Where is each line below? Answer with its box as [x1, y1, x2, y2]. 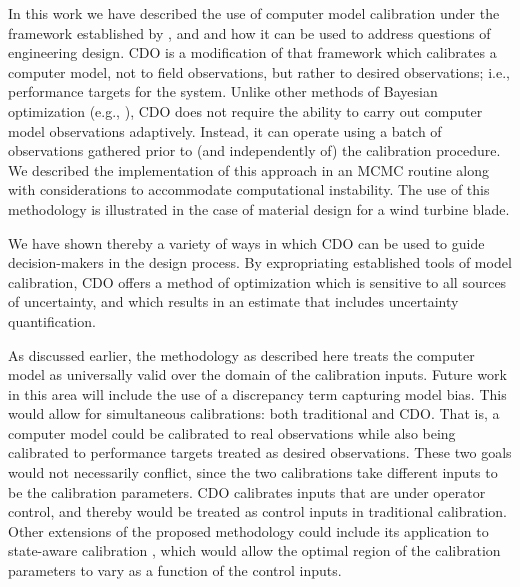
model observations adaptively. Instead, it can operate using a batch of [8, 120, 442, 141]
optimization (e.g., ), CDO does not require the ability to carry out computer [8, 100, 483, 121]
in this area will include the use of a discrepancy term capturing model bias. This [8, 383, 507, 404]
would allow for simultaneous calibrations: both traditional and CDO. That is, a [8, 403, 500, 424]
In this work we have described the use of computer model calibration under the [8, 3, 500, 23]
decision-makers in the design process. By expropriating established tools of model [8, 252, 512, 273]
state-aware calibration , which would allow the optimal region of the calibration [8, 540, 501, 561]
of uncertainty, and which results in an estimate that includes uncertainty [8, 291, 459, 312]
